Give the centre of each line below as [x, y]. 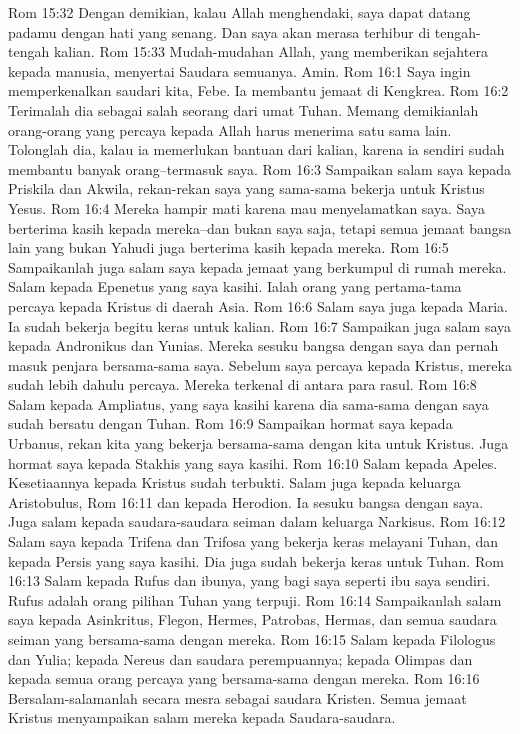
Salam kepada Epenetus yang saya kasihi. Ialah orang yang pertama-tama [235, 286]
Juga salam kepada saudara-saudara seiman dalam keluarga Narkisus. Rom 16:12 [257, 521]
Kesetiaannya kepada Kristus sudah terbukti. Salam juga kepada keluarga [234, 482]
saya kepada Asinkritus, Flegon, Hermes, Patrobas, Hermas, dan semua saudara [252, 619]
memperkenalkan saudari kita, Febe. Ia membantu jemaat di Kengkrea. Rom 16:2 [258, 90]
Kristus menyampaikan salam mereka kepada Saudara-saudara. [202, 717]
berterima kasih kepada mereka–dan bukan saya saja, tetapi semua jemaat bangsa [260, 227]
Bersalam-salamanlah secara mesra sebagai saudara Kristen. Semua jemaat [237, 697]
